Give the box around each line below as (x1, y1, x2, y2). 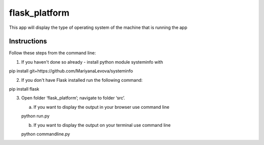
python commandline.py (21, 131, 70, 137)
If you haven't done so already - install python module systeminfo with (21, 59, 163, 65)
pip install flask (9, 86, 40, 92)
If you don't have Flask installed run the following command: (21, 77, 143, 83)
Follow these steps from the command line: (9, 50, 96, 56)
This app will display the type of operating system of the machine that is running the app (9, 24, 188, 30)
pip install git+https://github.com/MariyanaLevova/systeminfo (9, 68, 133, 74)
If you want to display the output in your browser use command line (33, 104, 170, 110)
